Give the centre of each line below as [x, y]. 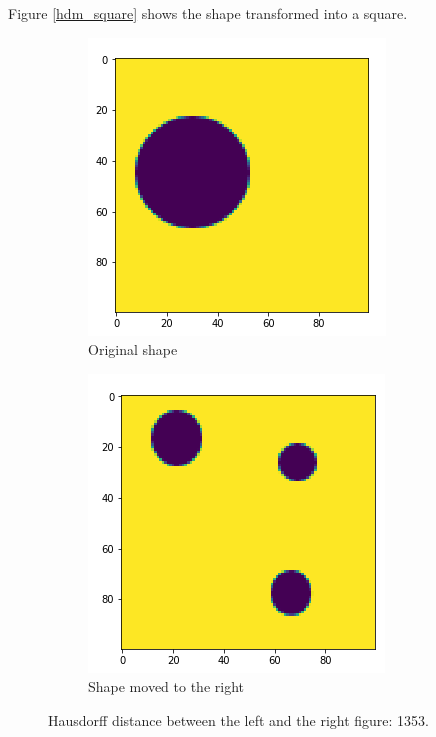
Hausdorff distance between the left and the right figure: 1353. [238, 719]
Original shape [133, 349]
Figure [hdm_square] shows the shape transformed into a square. [208, 13]
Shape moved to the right [166, 686]
